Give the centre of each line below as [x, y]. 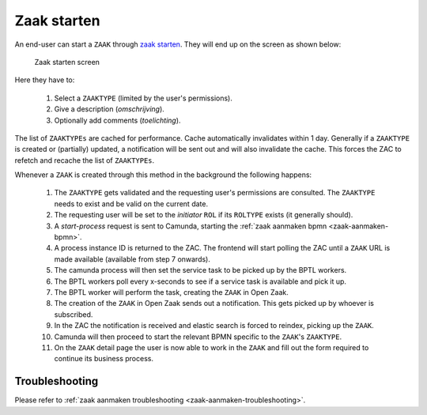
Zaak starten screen [67, 62]
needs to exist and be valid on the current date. [131, 204]
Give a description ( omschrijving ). [110, 109]
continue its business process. [104, 359]
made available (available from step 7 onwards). [132, 259]
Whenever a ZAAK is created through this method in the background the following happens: [163, 175]
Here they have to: [45, 80]
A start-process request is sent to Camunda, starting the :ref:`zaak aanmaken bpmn [191, 226]
